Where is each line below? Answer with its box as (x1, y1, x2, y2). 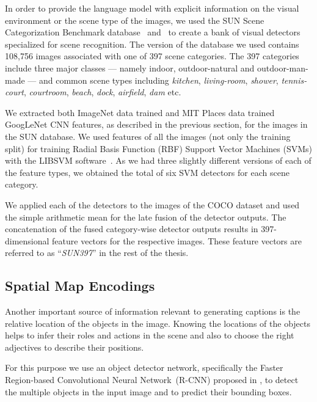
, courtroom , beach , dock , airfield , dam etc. (23, 86, 181, 98)
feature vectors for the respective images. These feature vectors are (52, 234, 302, 247)
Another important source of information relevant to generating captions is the (5, 305, 301, 318)
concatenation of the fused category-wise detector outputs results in (5, 222, 258, 235)
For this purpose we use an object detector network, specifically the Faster (5, 361, 283, 374)
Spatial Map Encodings (5, 276, 155, 295)
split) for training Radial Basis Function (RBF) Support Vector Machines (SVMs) (5, 142, 313, 155)
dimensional (5, 234, 49, 247)
